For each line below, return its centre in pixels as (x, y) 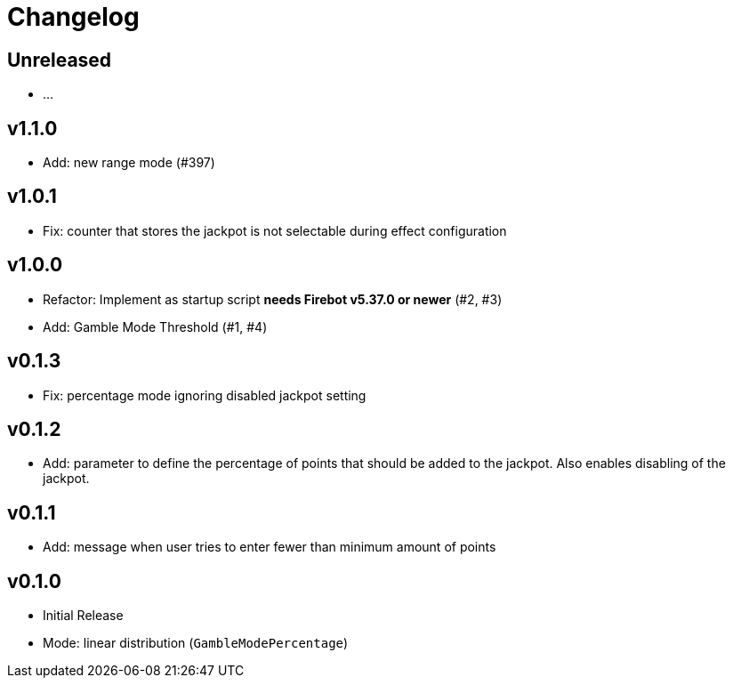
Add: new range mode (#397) (129, 163)
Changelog (73, 17)
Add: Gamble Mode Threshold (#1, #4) (155, 326)
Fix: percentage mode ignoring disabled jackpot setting (205, 395)
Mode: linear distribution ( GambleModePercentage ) (196, 643)
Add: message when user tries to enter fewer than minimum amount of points (270, 547)
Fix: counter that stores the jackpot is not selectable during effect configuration (275, 230)
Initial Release (83, 616)
